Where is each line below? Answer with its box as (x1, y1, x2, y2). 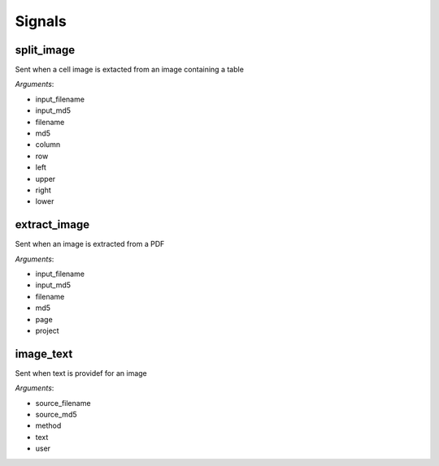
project (35, 326, 60, 335)
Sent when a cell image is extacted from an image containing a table (15, 65, 244, 75)
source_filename (35, 398, 91, 408)
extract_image (15, 218, 89, 231)
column (35, 140, 61, 149)
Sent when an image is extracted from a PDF (15, 239, 165, 249)
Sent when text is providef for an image (15, 368, 148, 378)
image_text (15, 347, 73, 360)
